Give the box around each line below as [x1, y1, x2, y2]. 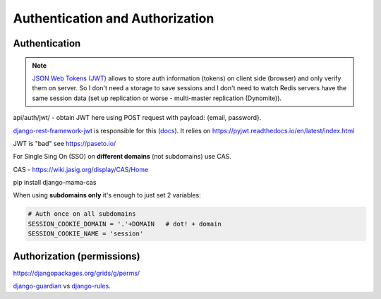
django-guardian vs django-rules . [13, 282, 111, 291]
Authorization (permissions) [13, 250, 140, 262]
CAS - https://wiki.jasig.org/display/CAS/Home [13, 165, 149, 173]
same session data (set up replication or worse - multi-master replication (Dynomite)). [32, 94, 282, 102]
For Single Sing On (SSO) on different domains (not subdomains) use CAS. [13, 152, 232, 161]
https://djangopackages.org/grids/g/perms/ [13, 269, 140, 277]
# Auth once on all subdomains [28, 210, 137, 218]
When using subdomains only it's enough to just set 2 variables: [13, 191, 201, 200]
